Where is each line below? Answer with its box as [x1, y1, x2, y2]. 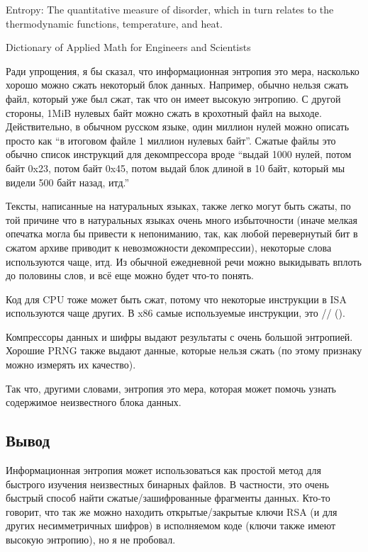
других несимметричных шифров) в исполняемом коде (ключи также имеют [6, 518, 336, 533]
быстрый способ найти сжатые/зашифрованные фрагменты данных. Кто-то [6, 490, 330, 505]
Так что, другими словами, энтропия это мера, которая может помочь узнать [6, 381, 336, 395]
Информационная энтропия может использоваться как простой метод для [6, 463, 321, 478]
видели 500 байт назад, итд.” [6, 174, 130, 189]
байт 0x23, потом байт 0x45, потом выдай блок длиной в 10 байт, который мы [6, 160, 345, 175]
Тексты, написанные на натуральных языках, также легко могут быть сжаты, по [6, 198, 351, 213]
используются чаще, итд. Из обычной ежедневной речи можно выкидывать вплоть [6, 254, 362, 269]
